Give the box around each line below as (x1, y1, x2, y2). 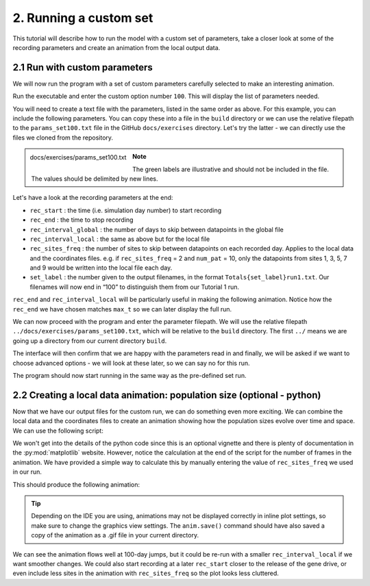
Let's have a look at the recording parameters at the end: (12, 194, 173, 202)
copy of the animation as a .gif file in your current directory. (31, 531, 199, 539)
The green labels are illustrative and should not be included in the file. (132, 165, 329, 173)
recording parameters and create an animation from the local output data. (12, 43, 221, 51)
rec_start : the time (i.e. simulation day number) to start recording (29, 206, 222, 214)
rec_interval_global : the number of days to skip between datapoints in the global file (29, 225, 284, 233)
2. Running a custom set (12, 10, 153, 25)
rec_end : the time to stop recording (29, 216, 134, 224)
